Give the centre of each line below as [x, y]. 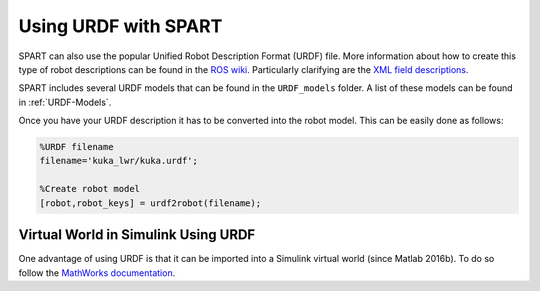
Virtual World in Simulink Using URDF [137, 235]
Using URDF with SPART [120, 26]
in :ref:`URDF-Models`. [65, 102]
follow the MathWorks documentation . [97, 272]
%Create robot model [89, 189]
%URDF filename [76, 147]
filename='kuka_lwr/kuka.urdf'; [119, 161]
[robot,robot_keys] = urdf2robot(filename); [150, 203]
